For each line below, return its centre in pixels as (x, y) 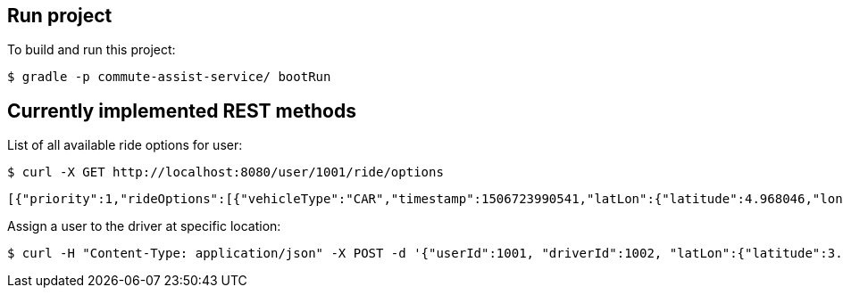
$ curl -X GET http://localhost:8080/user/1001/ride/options (225, 172)
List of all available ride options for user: (125, 145)
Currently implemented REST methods (182, 111)
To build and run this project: (92, 50)
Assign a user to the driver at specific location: (144, 226)
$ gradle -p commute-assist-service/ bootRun (169, 77)
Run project (60, 16)
